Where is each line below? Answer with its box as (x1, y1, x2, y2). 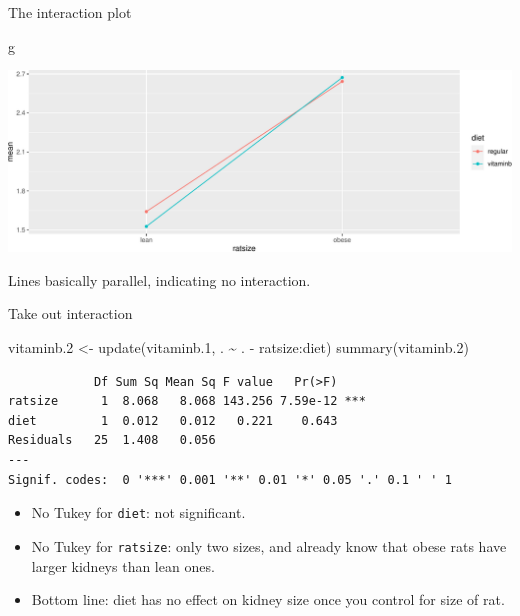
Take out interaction (8, 303, 133, 324)
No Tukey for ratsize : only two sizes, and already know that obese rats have (31, 535, 507, 556)
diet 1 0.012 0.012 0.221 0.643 (8, 413, 338, 428)
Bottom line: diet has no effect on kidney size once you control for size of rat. (31, 589, 505, 610)
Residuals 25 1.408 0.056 (8, 433, 216, 448)
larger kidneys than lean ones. (31, 555, 215, 576)
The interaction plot (8, 2, 132, 22)
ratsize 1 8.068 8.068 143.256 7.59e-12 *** (8, 394, 366, 409)
